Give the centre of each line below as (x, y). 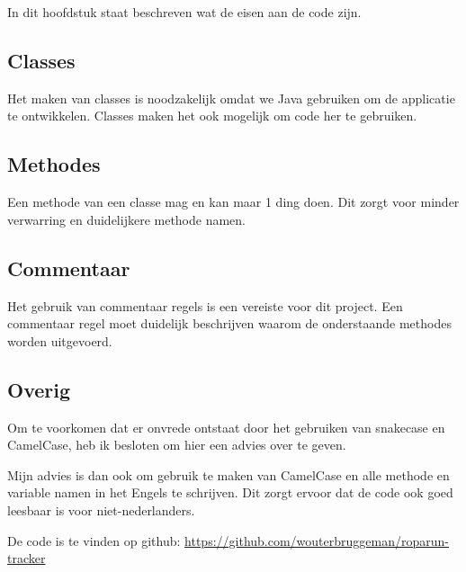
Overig (39, 389)
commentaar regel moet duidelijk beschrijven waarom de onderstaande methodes (229, 323)
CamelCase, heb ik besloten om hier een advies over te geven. (177, 445)
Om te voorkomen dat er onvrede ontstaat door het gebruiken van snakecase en (226, 427)
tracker (27, 558)
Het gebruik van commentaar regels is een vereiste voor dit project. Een (205, 305)
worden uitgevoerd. (60, 340)
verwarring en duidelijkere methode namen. (127, 219)
